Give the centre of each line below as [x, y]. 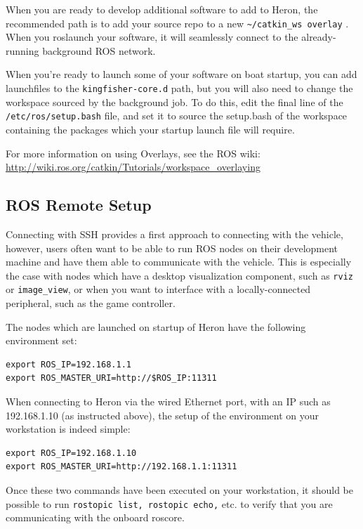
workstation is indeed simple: [68, 429]
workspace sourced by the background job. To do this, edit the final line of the [174, 102]
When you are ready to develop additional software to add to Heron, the [162, 9]
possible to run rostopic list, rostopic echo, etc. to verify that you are [169, 503]
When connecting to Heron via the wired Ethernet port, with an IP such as [168, 401]
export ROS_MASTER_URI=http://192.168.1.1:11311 [121, 467]
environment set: [41, 340]
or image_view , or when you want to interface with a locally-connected [158, 289]
